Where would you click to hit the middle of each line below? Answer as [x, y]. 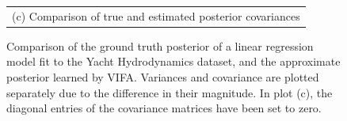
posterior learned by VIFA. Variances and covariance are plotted [163, 77]
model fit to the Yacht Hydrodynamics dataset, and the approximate [173, 61]
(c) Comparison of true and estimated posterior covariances [156, 15]
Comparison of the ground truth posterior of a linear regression [160, 45]
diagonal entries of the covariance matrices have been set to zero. [164, 108]
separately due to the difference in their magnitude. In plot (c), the [170, 92]
